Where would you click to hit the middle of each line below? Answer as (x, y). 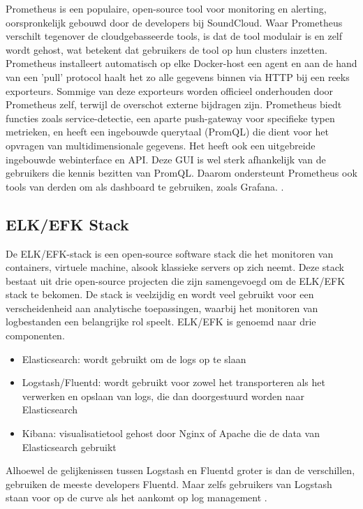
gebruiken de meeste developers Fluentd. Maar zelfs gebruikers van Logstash (169, 484)
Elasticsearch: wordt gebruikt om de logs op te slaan (134, 359)
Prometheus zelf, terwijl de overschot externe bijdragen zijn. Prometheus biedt (174, 104)
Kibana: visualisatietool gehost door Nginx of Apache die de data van (171, 433)
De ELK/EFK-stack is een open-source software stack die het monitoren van (170, 253)
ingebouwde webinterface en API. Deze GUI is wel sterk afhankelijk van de (166, 159)
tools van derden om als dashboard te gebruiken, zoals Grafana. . (145, 186)
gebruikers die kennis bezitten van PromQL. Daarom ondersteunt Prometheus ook (181, 173)
